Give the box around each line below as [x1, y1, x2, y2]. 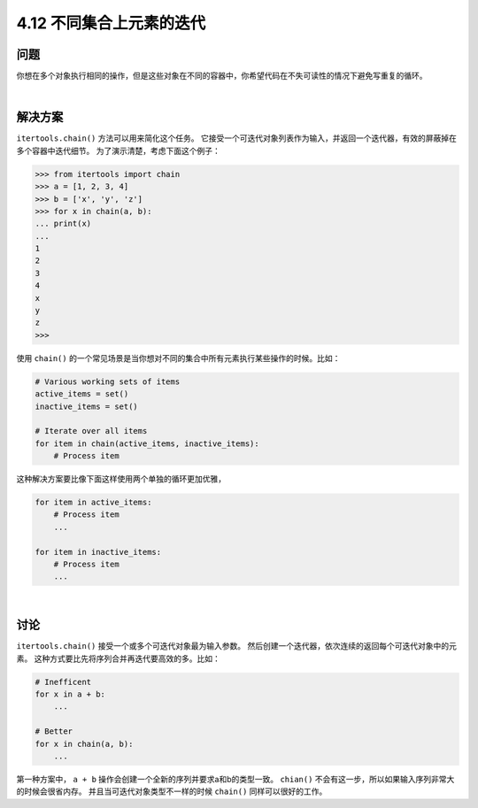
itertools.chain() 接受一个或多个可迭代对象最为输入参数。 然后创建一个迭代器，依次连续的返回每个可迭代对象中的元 [16, 641, 458, 651]
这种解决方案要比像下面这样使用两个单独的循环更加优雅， [16, 473, 226, 484]
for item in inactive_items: [35, 547, 162, 557]
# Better [35, 727, 73, 736]
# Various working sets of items [35, 376, 181, 387]
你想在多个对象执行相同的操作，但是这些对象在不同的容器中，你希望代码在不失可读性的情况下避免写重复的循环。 [16, 71, 428, 81]
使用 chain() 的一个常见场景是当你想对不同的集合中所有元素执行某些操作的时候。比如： [16, 352, 341, 363]
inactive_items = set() [35, 401, 139, 412]
